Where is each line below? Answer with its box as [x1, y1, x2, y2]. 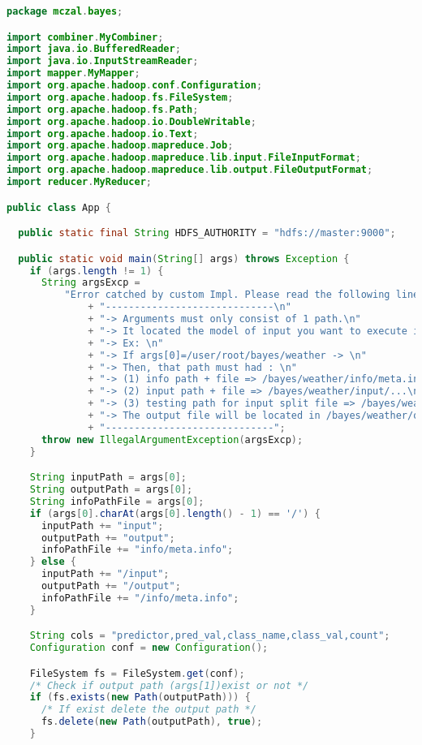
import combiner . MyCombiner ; [6, 31, 164, 43]
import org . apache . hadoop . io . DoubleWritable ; [6, 115, 256, 127]
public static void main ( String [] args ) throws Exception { [18, 252, 350, 265]
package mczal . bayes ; [6, 6, 123, 17]
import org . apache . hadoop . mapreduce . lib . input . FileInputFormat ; [6, 152, 361, 164]
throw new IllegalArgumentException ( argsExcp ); [41, 433, 304, 446]
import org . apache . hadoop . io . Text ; [6, 127, 199, 140]
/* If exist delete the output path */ [41, 704, 256, 716]
